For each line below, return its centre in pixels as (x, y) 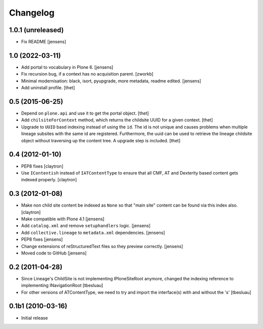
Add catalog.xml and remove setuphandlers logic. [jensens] (86, 226)
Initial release (35, 318)
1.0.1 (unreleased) (37, 30)
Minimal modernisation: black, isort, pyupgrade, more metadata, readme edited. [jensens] (111, 81)
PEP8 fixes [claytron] (42, 166)
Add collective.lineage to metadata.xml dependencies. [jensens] (93, 232)
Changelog (32, 13)
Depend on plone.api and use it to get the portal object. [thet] (85, 113)
